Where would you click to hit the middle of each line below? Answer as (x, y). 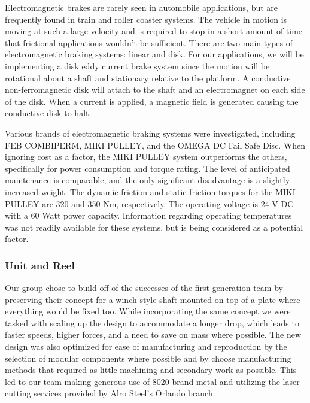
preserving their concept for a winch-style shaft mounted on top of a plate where (153, 299)
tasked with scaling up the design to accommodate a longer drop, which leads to (152, 322)
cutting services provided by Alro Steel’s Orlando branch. (110, 393)
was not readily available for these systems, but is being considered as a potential (154, 227)
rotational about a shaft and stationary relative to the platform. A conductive (148, 78)
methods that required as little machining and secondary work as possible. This (151, 370)
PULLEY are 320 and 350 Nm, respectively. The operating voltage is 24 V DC (149, 203)
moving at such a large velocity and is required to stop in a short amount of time (154, 31)
